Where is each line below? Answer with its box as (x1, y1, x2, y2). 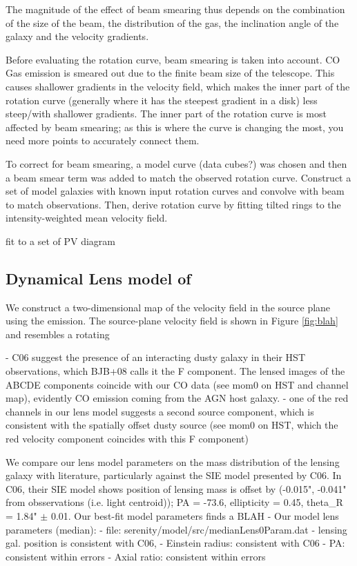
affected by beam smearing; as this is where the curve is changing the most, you (6, 119, 344, 134)
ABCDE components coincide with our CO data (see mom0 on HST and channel (6, 377, 349, 391)
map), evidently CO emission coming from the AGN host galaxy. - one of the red (6, 391, 349, 405)
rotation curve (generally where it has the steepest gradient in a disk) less (6, 92, 318, 107)
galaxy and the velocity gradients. (6, 29, 149, 43)
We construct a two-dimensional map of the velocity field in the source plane (6, 300, 331, 314)
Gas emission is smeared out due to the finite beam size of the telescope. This (6, 66, 335, 80)
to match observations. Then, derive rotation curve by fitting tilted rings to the (6, 197, 341, 211)
